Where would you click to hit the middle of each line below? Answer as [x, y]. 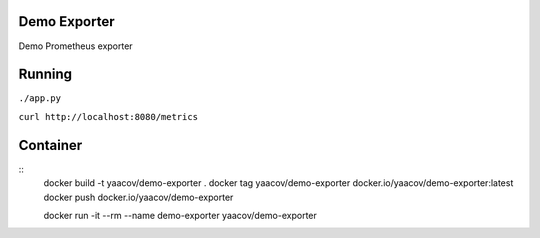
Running [45, 74]
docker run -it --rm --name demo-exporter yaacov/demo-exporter [180, 215]
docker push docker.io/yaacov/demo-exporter [138, 197]
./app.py [40, 98]
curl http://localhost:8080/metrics [108, 116]
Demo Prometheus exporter [76, 46]
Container [50, 145]
